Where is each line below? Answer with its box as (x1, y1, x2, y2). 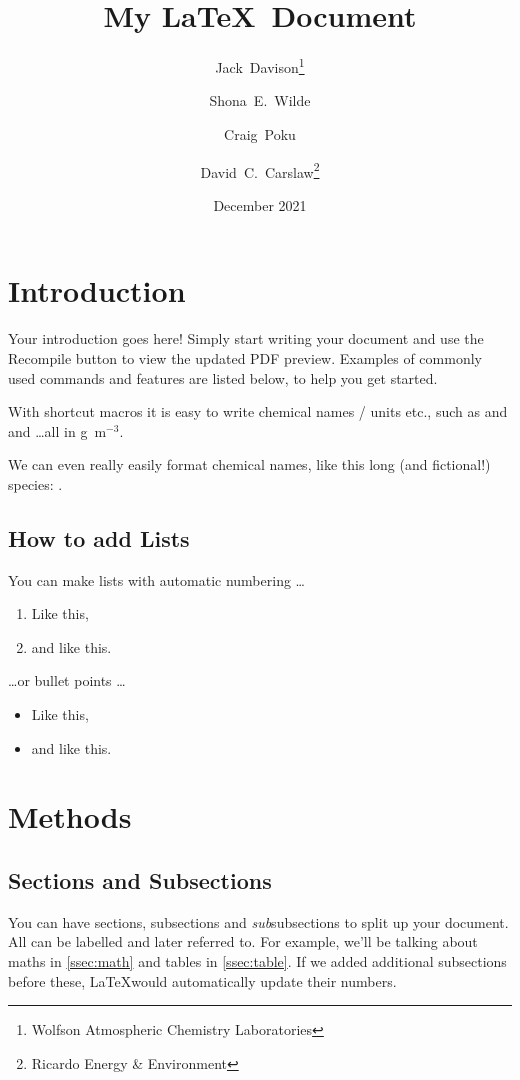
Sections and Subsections (8, 865, 272, 896)
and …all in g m (8, 420, 107, 441)
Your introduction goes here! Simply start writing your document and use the (8, 328, 484, 349)
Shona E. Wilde (209, 90, 311, 111)
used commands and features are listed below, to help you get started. (8, 367, 438, 388)
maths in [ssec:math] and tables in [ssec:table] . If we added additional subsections (8, 951, 507, 972)
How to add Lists (8, 522, 190, 553)
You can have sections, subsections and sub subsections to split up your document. (8, 911, 509, 932)
